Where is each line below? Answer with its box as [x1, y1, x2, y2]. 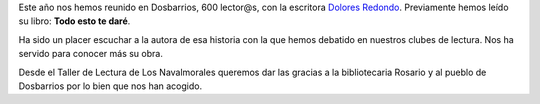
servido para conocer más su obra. [18, 48, 164, 60]
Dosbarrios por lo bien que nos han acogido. [18, 80, 203, 92]
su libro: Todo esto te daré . [18, 15, 131, 27]
